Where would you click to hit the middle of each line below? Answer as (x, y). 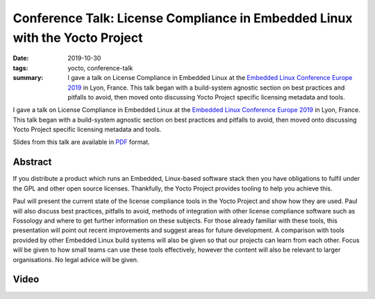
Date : (21, 58)
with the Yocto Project (78, 38)
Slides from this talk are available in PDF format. (82, 142)
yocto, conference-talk (100, 68)
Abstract (32, 162)
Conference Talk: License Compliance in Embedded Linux (183, 18)
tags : (20, 68)
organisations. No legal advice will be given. (76, 259)
